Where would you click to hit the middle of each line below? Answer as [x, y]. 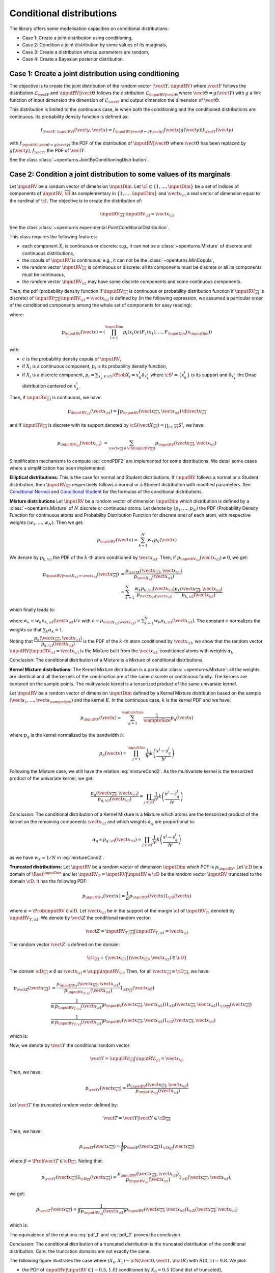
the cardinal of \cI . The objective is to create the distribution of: [76, 201]
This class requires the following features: [53, 236]
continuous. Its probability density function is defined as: [69, 117]
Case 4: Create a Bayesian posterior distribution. [73, 59]
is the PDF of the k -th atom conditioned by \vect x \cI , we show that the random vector [173, 642]
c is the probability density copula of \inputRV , [72, 359]
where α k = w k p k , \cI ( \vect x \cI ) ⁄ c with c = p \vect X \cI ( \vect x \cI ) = [75, 622]
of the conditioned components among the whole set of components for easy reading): [101, 305]
